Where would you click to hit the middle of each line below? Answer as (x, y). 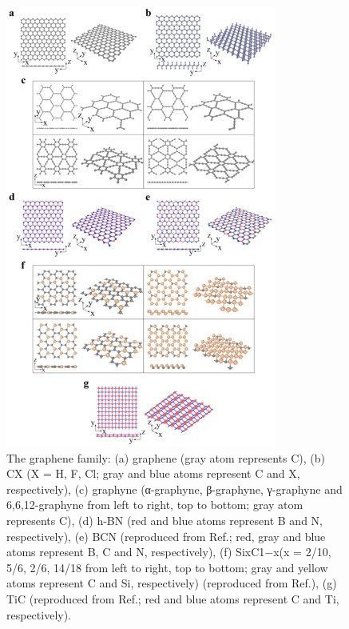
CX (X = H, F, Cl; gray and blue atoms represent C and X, (153, 473)
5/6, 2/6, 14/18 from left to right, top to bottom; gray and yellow (167, 567)
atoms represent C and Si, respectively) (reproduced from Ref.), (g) (172, 583)
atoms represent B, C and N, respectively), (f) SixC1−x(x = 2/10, (169, 552)
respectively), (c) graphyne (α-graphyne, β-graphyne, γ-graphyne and (174, 489)
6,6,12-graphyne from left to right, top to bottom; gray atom (155, 505)
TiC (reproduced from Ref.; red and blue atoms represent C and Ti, (173, 598)
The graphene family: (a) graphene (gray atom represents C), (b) (166, 457)
